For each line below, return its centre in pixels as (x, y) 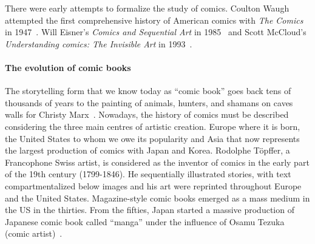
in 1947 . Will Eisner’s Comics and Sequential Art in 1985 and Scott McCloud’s (156, 32)
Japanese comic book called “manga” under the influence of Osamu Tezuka (145, 221)
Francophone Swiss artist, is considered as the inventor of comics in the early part (157, 162)
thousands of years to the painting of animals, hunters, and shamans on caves (149, 102)
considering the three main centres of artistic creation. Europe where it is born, (153, 126)
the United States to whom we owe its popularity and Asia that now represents (152, 138)
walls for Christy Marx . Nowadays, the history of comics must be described (147, 114)
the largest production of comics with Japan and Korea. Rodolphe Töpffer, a (147, 150)
